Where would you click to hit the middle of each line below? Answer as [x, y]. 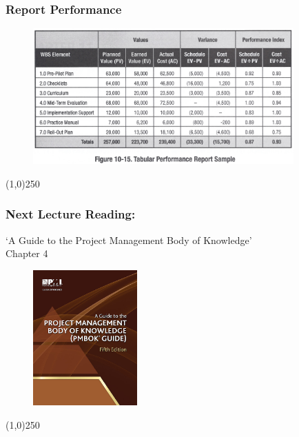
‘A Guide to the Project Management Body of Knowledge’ [129, 240]
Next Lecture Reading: [71, 214]
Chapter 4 [27, 253]
